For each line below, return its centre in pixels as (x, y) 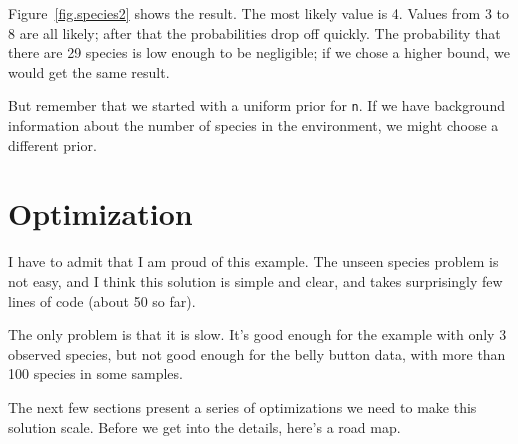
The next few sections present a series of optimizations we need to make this (242, 406)
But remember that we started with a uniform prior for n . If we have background (256, 105)
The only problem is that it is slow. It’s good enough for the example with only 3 (257, 334)
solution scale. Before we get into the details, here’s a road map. (204, 426)
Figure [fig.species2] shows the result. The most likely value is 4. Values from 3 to (259, 13)
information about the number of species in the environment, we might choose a (253, 125)
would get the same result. (89, 71)
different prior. (52, 144)
